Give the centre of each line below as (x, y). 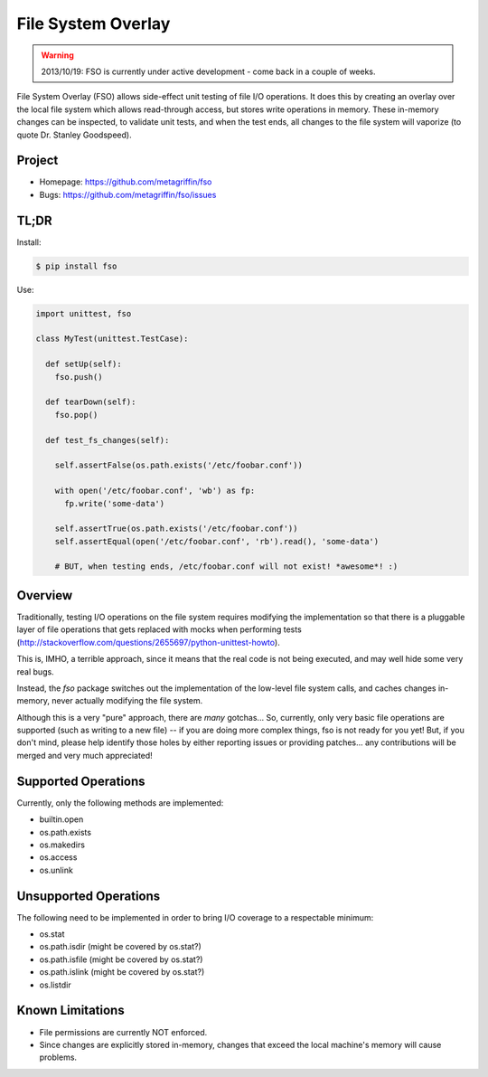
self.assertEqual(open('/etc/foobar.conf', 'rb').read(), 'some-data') (217, 541)
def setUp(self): (84, 364)
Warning (57, 55)
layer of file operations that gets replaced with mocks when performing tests (159, 629)
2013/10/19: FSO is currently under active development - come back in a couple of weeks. (208, 71)
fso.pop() (76, 415)
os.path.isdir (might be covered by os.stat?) (121, 947)
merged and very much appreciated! (84, 755)
